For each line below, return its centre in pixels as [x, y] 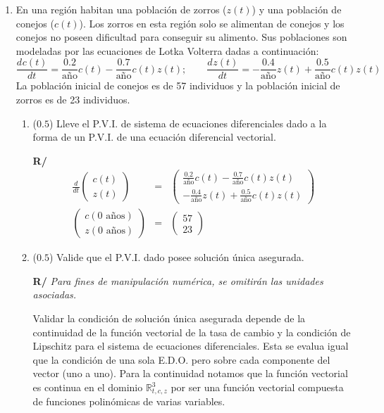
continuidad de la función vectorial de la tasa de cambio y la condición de [192, 332]
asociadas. [55, 294]
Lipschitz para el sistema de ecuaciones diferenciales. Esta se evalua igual [191, 346]
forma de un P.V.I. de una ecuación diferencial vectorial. [154, 137]
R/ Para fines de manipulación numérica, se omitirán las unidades [178, 280]
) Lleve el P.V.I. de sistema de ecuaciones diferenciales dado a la [188, 123]
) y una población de [297, 9]
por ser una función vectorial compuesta [257, 387]
